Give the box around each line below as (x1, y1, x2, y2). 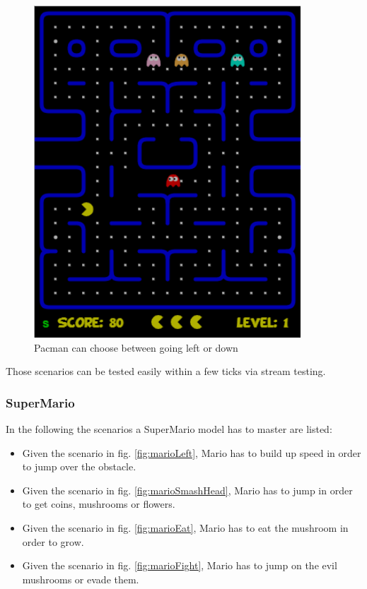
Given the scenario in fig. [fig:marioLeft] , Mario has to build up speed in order (22, 445, 361, 460)
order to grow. (22, 534, 84, 549)
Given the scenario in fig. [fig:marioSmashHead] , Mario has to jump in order (22, 482, 353, 497)
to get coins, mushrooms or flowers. (22, 496, 175, 511)
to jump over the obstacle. (22, 459, 136, 474)
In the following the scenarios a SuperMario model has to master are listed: (6, 422, 332, 436)
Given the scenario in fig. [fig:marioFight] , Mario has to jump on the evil (22, 558, 337, 573)
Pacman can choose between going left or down (34, 340, 238, 355)
